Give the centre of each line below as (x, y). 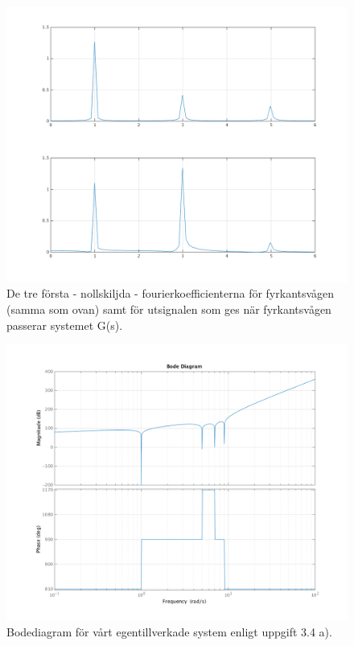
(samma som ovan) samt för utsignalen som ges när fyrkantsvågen (169, 309)
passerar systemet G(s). (65, 325)
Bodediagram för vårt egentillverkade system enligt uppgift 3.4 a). (169, 631)
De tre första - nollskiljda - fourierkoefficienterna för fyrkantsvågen (171, 293)
